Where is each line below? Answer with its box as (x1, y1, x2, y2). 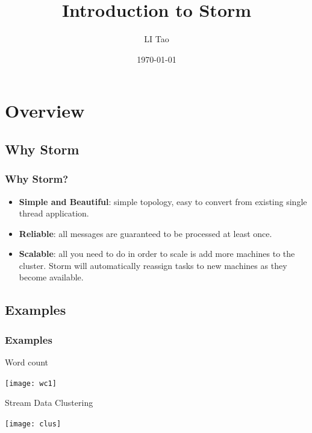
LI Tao (144, 33, 169, 45)
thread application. (19, 207, 89, 220)
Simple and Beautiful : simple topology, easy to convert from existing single (19, 195, 307, 207)
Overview (5, 98, 85, 123)
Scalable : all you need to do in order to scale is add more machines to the (19, 247, 295, 260)
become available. (19, 271, 84, 283)
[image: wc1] (5, 379, 57, 388)
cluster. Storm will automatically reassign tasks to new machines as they (19, 259, 287, 271)
